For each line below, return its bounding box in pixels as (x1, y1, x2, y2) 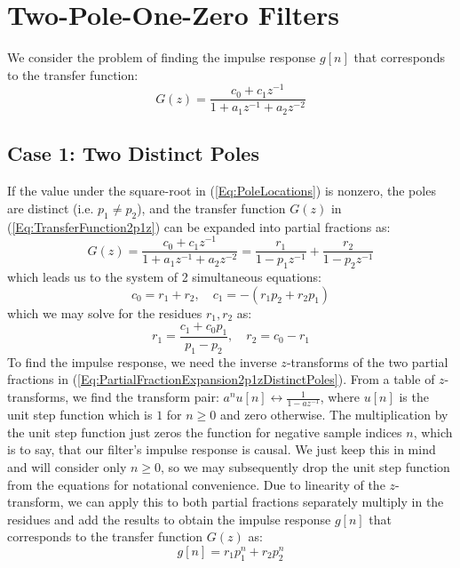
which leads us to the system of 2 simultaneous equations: (7, 268, 322, 286)
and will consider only (7, 457, 127, 476)
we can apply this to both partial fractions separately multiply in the (67, 492, 444, 511)
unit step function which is (7, 405, 153, 424)
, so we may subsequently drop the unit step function (161, 457, 450, 476)
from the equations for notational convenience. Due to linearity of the (7, 475, 385, 493)
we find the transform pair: (72, 388, 219, 406)
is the (399, 388, 429, 406)
